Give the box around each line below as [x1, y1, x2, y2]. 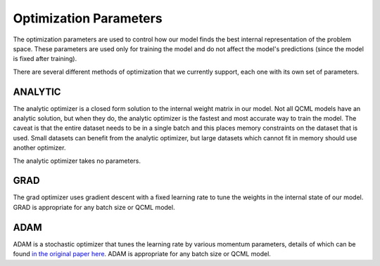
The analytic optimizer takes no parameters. [13, 157, 141, 165]
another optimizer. [13, 144, 66, 152]
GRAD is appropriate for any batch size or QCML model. [13, 203, 175, 211]
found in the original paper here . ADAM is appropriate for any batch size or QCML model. [13, 250, 271, 258]
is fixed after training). [13, 55, 77, 63]
